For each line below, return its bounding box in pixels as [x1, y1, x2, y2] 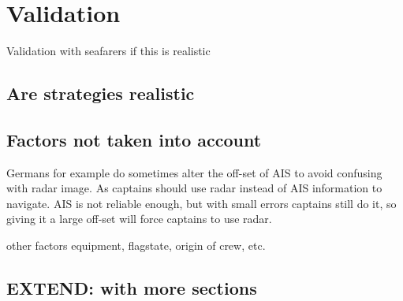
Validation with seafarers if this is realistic [6, 43, 211, 59]
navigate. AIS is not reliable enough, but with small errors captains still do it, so [6, 195, 397, 211]
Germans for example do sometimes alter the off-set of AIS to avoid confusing [6, 164, 382, 180]
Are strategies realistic [6, 81, 195, 106]
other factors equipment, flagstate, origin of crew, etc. [6, 237, 266, 254]
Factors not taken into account [6, 127, 262, 151]
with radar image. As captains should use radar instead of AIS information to [6, 180, 382, 196]
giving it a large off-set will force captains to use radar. [6, 210, 272, 227]
